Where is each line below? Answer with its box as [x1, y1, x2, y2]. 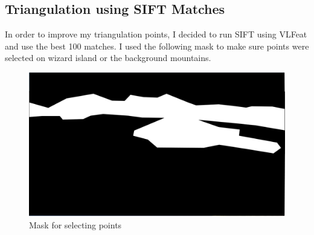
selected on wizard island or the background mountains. [5, 51, 211, 64]
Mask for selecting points [29, 219, 122, 231]
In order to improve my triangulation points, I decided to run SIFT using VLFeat [5, 28, 307, 40]
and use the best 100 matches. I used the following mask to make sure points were [5, 39, 309, 52]
